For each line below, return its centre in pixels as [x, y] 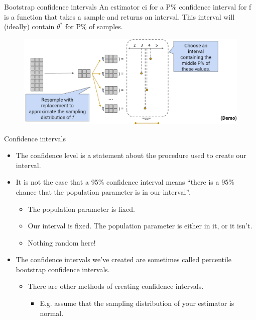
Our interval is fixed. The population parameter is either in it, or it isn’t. [140, 226]
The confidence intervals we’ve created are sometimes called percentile [124, 259]
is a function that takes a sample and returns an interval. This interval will [119, 16]
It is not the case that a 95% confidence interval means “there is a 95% [125, 182]
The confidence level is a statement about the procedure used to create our [131, 155]
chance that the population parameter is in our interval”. [103, 191]
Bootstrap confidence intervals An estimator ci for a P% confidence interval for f [128, 7]
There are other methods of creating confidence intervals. [116, 286]
